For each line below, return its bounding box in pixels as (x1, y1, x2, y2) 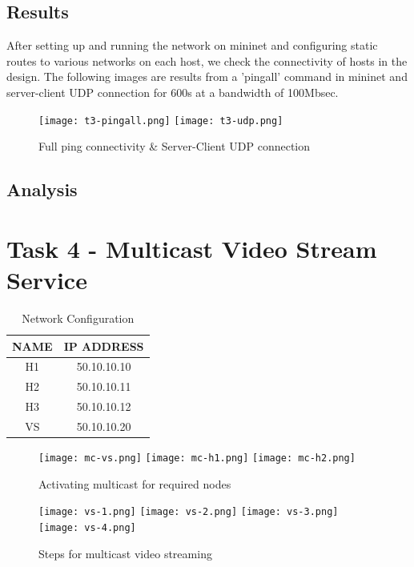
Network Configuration (22, 309, 135, 326)
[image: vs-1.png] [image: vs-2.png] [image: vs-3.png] (38, 506, 339, 518)
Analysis (6, 177, 78, 202)
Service (6, 263, 87, 296)
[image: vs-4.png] (38, 521, 136, 533)
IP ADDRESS (63, 337, 144, 354)
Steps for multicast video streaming (38, 545, 212, 561)
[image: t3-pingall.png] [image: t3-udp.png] (38, 115, 283, 127)
